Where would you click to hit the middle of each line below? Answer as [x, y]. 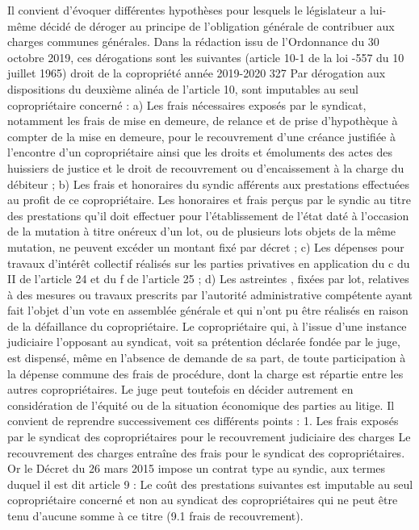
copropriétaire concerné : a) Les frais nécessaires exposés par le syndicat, [187, 104]
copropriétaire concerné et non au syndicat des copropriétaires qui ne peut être [203, 500]
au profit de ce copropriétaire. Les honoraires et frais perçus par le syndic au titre [209, 200]
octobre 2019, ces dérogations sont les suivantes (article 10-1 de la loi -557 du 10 [206, 57]
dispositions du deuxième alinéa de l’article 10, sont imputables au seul [183, 88]
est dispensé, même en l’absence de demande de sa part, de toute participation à [207, 358]
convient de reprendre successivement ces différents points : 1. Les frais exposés [203, 421]
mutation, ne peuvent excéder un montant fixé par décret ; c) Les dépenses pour [206, 246]
